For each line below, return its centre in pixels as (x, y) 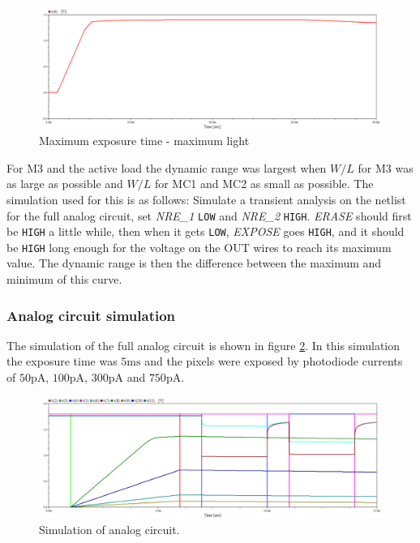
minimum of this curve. (64, 279)
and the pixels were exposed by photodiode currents (274, 361)
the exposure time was (62, 361)
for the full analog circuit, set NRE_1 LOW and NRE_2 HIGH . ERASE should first (209, 215)
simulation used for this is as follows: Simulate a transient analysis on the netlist (206, 199)
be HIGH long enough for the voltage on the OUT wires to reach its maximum (199, 247)
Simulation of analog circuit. (109, 530)
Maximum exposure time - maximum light (144, 141)
